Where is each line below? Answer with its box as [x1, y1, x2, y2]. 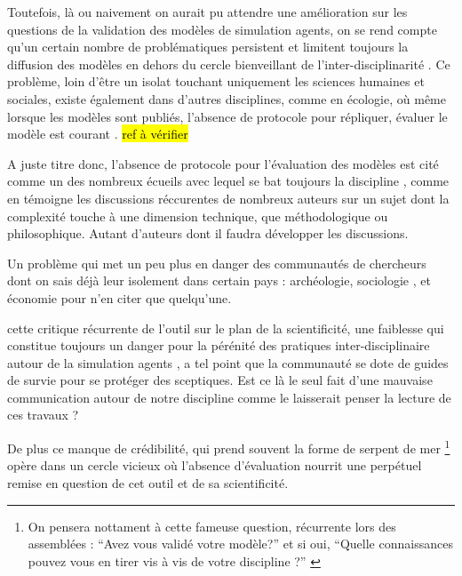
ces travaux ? [7, 405, 79, 424]
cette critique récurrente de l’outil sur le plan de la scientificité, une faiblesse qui [7, 318, 444, 337]
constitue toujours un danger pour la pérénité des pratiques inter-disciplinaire [7, 336, 430, 355]
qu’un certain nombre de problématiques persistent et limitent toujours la [7, 37, 409, 56]
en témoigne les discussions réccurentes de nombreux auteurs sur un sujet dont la [7, 188, 450, 207]
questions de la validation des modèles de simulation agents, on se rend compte [7, 20, 437, 38]
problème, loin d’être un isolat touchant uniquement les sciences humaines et [7, 72, 425, 91]
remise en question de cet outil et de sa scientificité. [7, 473, 289, 492]
